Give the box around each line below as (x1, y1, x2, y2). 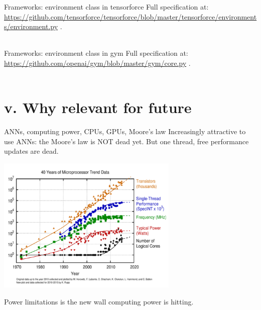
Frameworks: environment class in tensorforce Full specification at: (4, 2, 209, 12)
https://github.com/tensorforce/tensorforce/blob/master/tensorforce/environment (4, 11, 257, 22)
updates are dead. (4, 146, 59, 156)
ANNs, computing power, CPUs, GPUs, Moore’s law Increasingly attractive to (4, 126, 246, 137)
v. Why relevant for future (4, 97, 192, 118)
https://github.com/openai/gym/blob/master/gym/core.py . (4, 57, 191, 68)
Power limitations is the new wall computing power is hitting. (4, 296, 194, 306)
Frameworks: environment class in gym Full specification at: (4, 48, 188, 58)
